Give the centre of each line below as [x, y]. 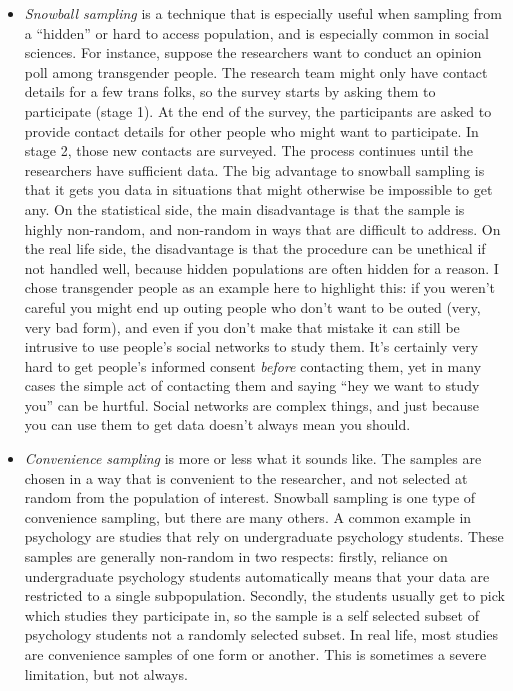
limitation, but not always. [106, 673]
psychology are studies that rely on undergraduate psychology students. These [264, 536]
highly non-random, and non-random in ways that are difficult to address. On [262, 228]
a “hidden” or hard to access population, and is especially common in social [256, 32]
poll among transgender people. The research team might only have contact [256, 71]
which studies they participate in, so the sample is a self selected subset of [251, 614]
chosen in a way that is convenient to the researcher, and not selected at [246, 477]
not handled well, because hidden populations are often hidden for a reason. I [261, 267]
